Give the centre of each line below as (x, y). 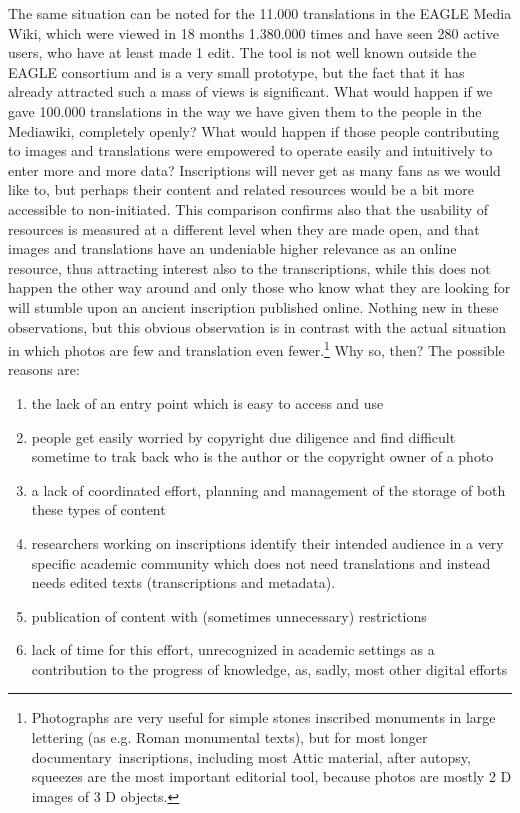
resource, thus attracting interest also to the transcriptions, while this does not (249, 267)
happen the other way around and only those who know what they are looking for (259, 287)
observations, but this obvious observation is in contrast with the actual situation (257, 326)
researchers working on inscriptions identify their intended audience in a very (267, 542)
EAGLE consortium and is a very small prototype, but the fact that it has (236, 71)
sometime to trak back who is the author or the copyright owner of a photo (262, 456)
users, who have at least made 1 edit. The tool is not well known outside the (242, 52)
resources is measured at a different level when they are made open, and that (244, 228)
